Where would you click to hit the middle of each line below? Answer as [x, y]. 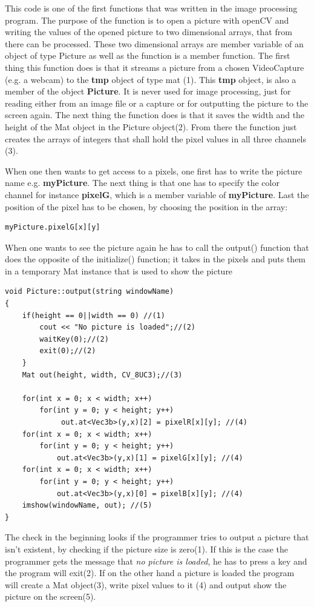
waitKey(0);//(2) [74, 339]
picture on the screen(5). [51, 596]
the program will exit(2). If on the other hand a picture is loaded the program [150, 573]
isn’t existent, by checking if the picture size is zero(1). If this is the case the [146, 549]
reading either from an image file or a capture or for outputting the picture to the [157, 103]
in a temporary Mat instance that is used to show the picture [119, 270]
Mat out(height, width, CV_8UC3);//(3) [102, 375]
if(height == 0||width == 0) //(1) [93, 315]
